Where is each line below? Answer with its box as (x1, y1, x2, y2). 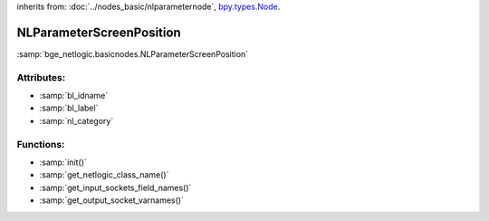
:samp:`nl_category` (39, 115, 114, 126)
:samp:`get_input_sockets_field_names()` (39, 182, 192, 193)
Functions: (16, 138, 65, 150)
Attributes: (16, 71, 66, 83)
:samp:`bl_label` (39, 102, 99, 113)
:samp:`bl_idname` (39, 91, 109, 101)
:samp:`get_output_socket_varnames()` (39, 195, 185, 206)
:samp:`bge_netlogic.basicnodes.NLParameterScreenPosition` (16, 48, 249, 59)
